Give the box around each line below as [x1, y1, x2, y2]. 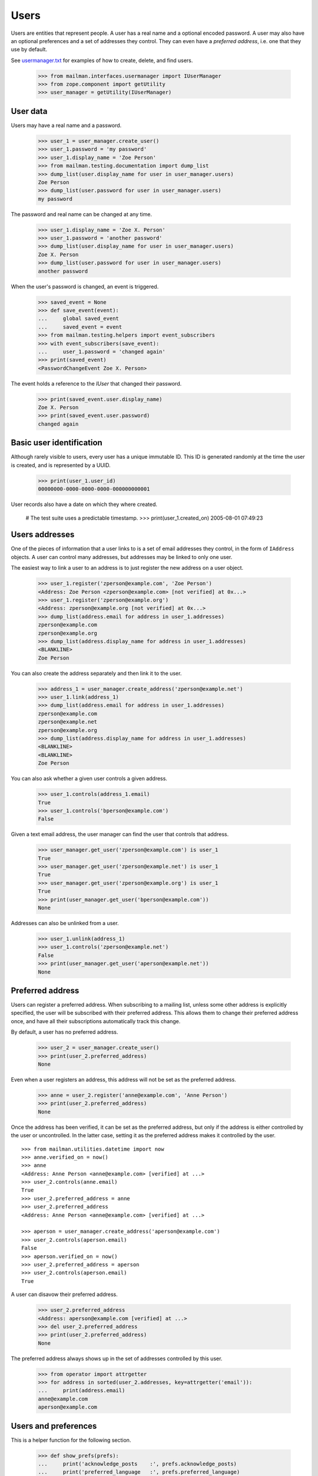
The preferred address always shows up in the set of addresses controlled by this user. [11, 1355, 223, 1362]
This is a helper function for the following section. [11, 1436, 131, 1444]
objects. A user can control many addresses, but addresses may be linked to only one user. [11, 553, 233, 560]
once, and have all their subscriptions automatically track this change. [11, 1017, 181, 1024]
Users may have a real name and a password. [11, 122, 122, 129]
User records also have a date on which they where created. [11, 501, 158, 508]
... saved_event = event [38, 324, 122, 330]
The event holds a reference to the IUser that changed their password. [11, 380, 182, 387]
